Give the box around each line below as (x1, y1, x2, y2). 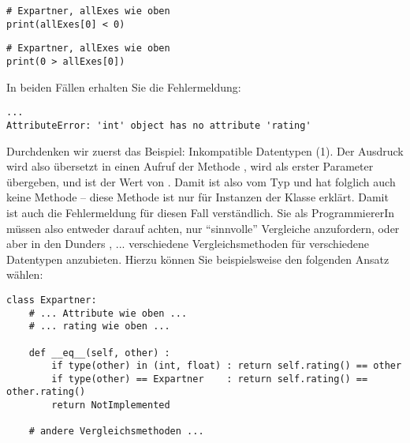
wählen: (6, 266, 43, 283)
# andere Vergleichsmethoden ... (28, 426, 204, 437)
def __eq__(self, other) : (28, 347, 170, 359)
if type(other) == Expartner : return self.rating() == (51, 373, 368, 385)
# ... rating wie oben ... (28, 321, 170, 332)
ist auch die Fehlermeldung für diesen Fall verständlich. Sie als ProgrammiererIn (6, 204, 394, 220)
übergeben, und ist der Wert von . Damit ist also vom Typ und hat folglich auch (6, 173, 396, 190)
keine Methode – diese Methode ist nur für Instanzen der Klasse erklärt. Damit (6, 189, 389, 205)
